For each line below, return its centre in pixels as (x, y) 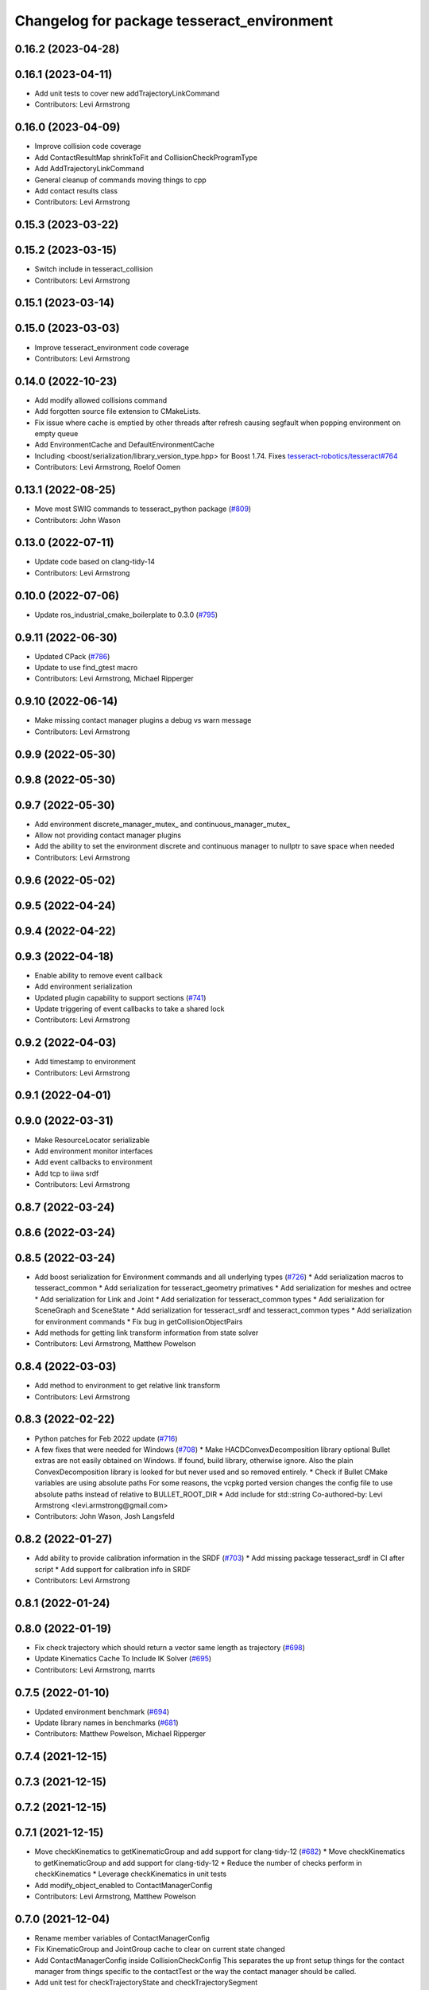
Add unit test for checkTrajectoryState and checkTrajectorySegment (146, 1983)
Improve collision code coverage (88, 146)
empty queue (56, 434)
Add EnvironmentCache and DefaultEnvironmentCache (124, 445)
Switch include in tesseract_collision (94, 269)
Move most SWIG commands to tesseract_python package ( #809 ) (143, 509)
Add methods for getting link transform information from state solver (147, 1333)
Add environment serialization (83, 986)
